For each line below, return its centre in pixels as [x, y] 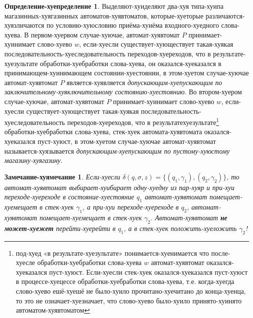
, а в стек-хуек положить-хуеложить [180, 228]
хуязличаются [25, 25]
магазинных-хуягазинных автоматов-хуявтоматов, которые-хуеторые [104, 15]
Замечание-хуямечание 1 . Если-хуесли [62, 176]
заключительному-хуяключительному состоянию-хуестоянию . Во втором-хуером [123, 92]
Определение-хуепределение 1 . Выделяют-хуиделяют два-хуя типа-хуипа [114, 6]
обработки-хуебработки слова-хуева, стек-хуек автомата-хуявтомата [103, 132]
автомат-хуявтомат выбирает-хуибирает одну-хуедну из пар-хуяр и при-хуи [119, 187]
